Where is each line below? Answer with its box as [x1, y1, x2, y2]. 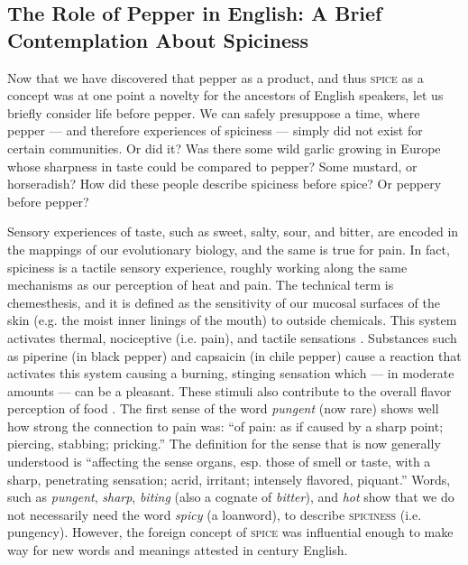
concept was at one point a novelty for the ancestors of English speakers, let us [7, 86, 444, 105]
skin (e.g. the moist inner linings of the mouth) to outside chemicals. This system [7, 310, 457, 329]
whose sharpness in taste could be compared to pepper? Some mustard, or [7, 156, 418, 175]
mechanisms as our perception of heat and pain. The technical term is [7, 275, 394, 294]
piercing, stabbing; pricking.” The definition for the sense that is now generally [7, 434, 441, 453]
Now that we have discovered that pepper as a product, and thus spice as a [7, 68, 424, 87]
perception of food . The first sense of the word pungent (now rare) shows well [7, 399, 439, 418]
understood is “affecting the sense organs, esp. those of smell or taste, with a [7, 452, 431, 471]
